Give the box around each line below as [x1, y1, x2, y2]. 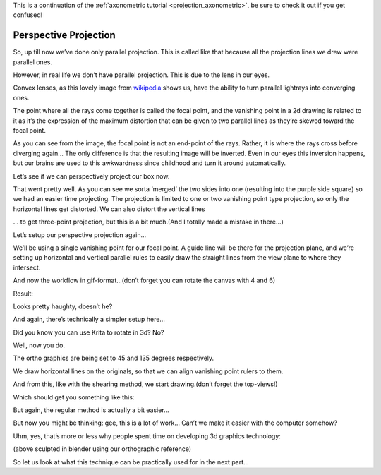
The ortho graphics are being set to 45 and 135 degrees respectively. [13, 354, 214, 363]
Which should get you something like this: [13, 392, 135, 402]
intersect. [13, 263, 41, 272]
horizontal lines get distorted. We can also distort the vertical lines [13, 205, 205, 213]
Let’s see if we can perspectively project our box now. [13, 172, 170, 180]
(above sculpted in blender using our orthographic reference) [13, 445, 192, 453]
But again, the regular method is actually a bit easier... [13, 406, 169, 414]
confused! [13, 11, 43, 19]
